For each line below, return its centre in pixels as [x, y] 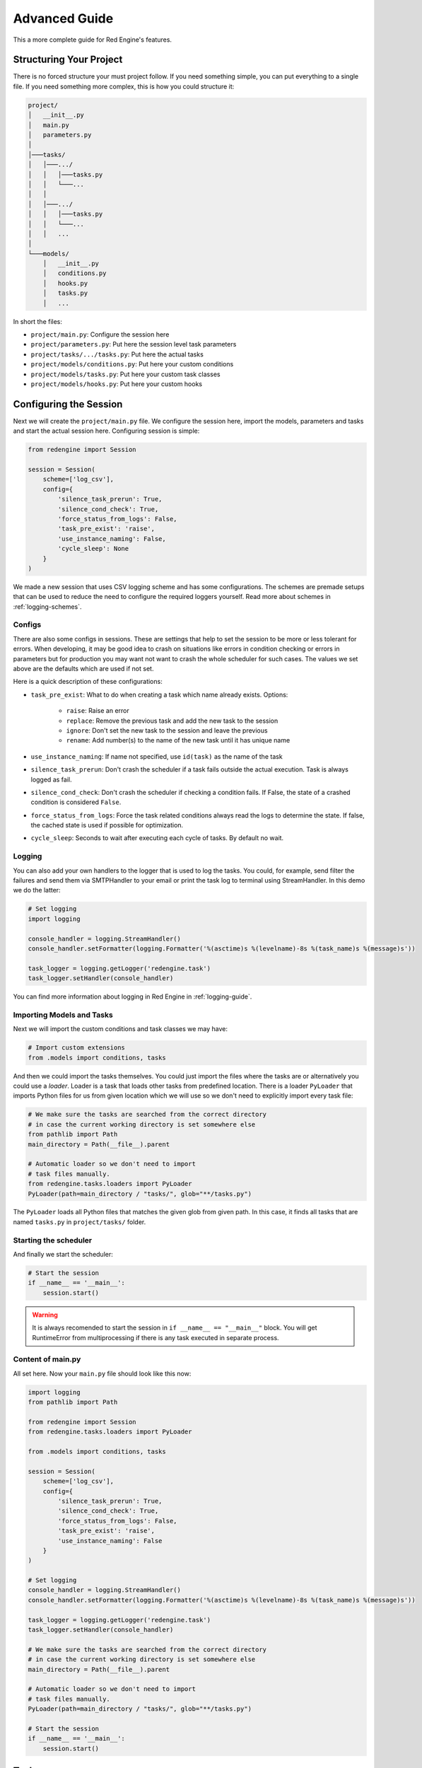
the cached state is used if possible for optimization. [107, 825]
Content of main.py [47, 1359]
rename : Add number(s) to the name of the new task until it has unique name [178, 740]
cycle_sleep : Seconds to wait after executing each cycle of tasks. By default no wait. [157, 838]
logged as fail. [51, 779]
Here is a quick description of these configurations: [88, 682]
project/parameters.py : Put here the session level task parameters [134, 344]
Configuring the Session [68, 404]
